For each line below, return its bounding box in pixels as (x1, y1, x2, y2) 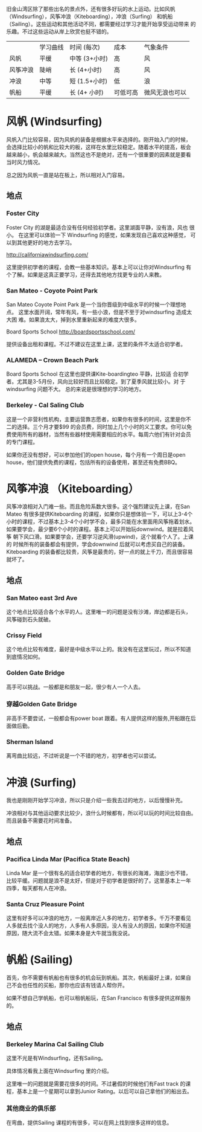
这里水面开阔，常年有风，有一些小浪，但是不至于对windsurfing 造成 (17, 308, 187, 315)
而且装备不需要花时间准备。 (6, 817, 75, 825)
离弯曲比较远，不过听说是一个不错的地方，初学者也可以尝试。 (6, 752, 160, 759)
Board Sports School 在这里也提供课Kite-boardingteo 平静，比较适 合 (6, 370, 178, 378)
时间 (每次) (69, 43, 101, 51)
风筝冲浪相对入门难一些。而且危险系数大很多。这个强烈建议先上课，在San (6, 503, 191, 510)
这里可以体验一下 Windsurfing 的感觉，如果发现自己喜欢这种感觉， (23, 231, 189, 239)
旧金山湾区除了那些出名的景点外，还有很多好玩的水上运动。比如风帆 (6, 5, 175, 12)
